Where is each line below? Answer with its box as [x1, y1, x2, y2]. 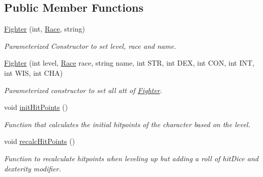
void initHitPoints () [4, 102, 68, 112]
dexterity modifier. [4, 163, 61, 173]
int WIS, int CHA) [4, 67, 63, 78]
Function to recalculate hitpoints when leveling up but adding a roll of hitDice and [4, 153, 258, 163]
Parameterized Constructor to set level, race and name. [4, 40, 177, 51]
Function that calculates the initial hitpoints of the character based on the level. [4, 119, 250, 129]
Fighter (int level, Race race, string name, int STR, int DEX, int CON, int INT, [4, 57, 254, 68]
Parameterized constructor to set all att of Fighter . [4, 84, 162, 95]
